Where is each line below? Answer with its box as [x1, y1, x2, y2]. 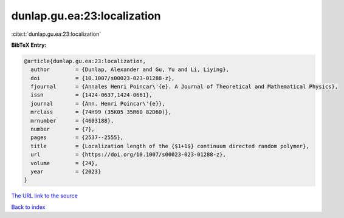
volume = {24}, [30, 160, 98, 166]
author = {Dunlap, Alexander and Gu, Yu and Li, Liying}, [30, 66, 230, 73]
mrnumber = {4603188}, [30, 117, 114, 124]
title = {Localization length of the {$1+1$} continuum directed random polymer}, [30, 143, 309, 149]
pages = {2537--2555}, [30, 134, 124, 141]
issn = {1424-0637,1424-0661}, [30, 92, 153, 98]
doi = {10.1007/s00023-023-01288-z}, [30, 75, 175, 81]
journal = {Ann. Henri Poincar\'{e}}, [30, 100, 165, 107]
